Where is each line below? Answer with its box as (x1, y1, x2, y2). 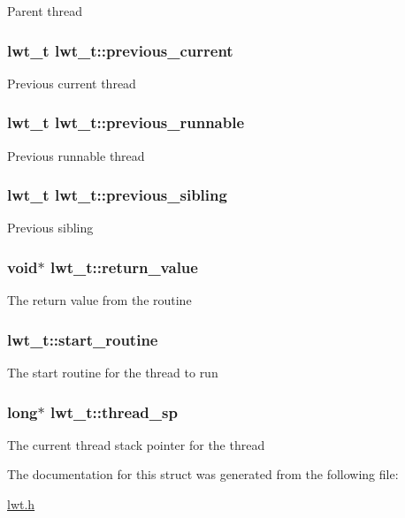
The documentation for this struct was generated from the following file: (7, 465, 399, 484)
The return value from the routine (7, 291, 192, 309)
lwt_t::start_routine (7, 328, 158, 350)
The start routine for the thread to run (7, 363, 218, 382)
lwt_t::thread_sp (50, 400, 178, 423)
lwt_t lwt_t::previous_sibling (7, 184, 227, 206)
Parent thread (7, 2, 83, 19)
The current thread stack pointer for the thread (7, 435, 265, 453)
